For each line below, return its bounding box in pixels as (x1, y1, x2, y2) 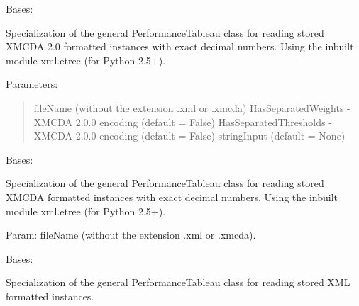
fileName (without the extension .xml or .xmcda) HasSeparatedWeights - (33, 100, 350, 115)
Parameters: (6, 76, 58, 91)
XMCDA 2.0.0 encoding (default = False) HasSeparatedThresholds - (33, 114, 332, 129)
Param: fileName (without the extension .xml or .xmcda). (6, 227, 256, 242)
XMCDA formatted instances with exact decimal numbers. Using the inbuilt (6, 189, 338, 204)
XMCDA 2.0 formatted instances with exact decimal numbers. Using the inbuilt (6, 39, 354, 54)
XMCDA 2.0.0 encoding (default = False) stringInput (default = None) (33, 128, 346, 143)
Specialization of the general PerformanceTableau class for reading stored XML (6, 275, 350, 290)
